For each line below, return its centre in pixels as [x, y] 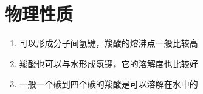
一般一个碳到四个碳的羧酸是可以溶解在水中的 [108, 84]
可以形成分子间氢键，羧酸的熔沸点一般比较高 [108, 43]
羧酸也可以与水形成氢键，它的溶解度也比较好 [108, 63]
